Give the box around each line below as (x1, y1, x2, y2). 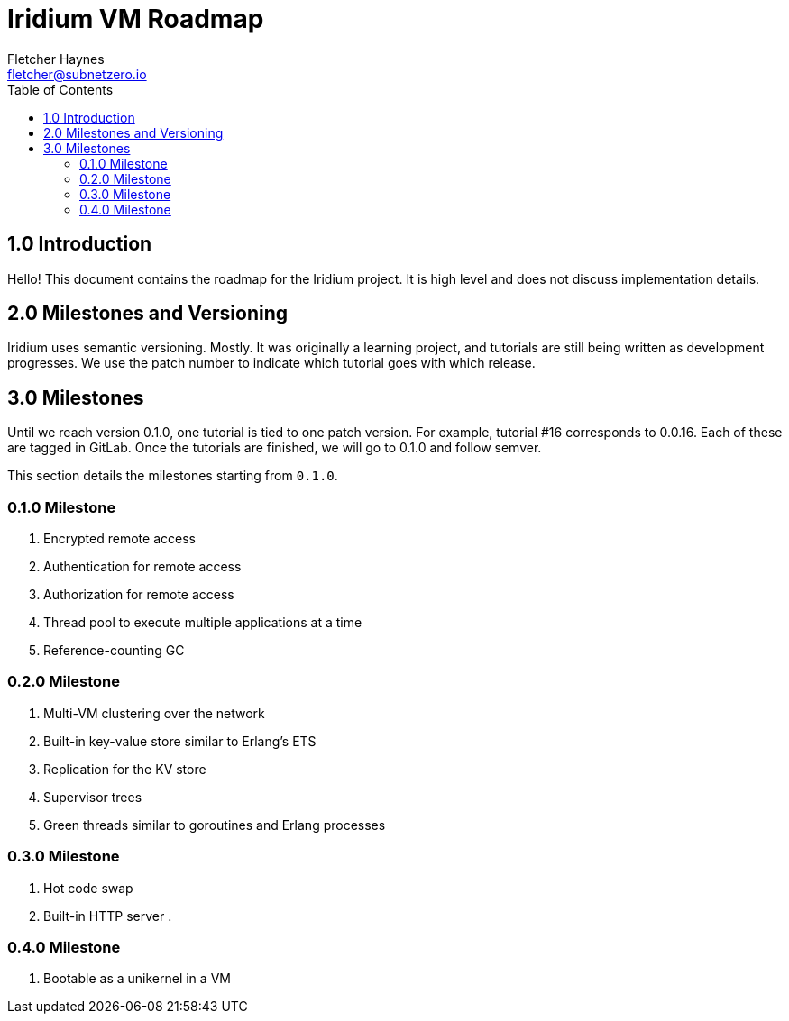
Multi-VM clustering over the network (43, 705, 265, 721)
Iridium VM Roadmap (7, 4, 264, 34)
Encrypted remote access (43, 531, 196, 547)
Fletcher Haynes (7, 50, 105, 67)
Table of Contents (7, 81, 114, 97)
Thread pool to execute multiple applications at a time (43, 615, 362, 631)
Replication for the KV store (43, 761, 206, 777)
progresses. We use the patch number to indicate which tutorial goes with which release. (7, 355, 536, 371)
